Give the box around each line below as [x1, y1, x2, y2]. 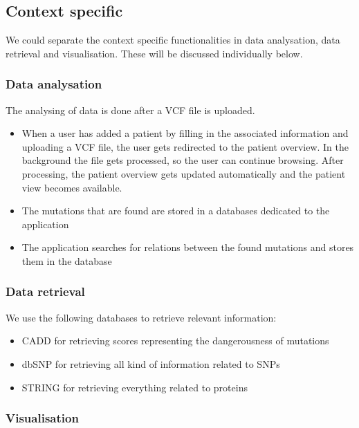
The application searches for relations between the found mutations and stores [21, 240, 354, 254]
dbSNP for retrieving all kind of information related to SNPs [21, 356, 280, 371]
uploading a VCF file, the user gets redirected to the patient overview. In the [21, 139, 349, 153]
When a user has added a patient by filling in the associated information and [21, 126, 349, 140]
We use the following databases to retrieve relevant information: [6, 310, 277, 324]
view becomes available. [21, 180, 122, 194]
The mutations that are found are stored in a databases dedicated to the [21, 203, 330, 218]
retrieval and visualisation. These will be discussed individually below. [6, 46, 303, 60]
